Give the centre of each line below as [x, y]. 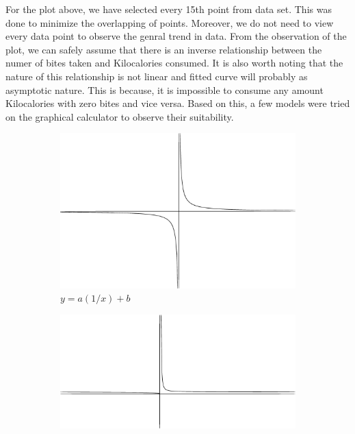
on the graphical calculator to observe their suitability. [120, 116]
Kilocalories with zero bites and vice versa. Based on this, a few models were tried [178, 103]
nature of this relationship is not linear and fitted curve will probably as [157, 76]
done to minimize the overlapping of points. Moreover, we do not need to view [170, 22]
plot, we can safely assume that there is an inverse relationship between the [164, 49]
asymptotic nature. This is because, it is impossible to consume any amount [165, 89]
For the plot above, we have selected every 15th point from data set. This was [169, 9]
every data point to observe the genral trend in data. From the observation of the [176, 36]
